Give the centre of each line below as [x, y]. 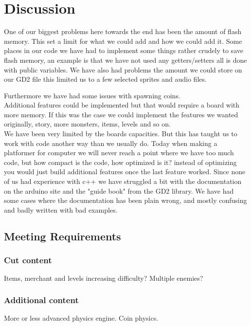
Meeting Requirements [63, 236]
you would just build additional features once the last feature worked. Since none [125, 172]
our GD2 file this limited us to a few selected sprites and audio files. [105, 79]
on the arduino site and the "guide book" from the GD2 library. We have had [119, 190]
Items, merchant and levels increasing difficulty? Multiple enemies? [104, 278]
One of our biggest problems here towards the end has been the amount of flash [123, 31]
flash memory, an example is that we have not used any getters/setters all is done [125, 60]
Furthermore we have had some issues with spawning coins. [92, 95]
